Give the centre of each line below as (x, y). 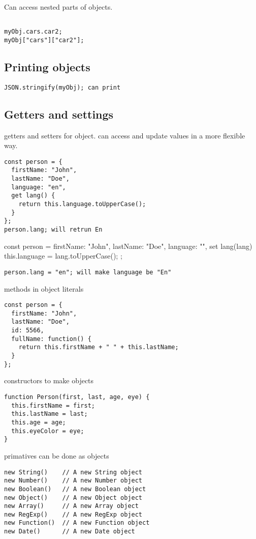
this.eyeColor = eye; (48, 431)
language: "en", (39, 187)
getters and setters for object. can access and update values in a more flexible (125, 135)
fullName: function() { (51, 339)
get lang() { (33, 196)
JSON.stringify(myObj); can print (62, 87)
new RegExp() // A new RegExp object (73, 514)
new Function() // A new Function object (77, 523)
